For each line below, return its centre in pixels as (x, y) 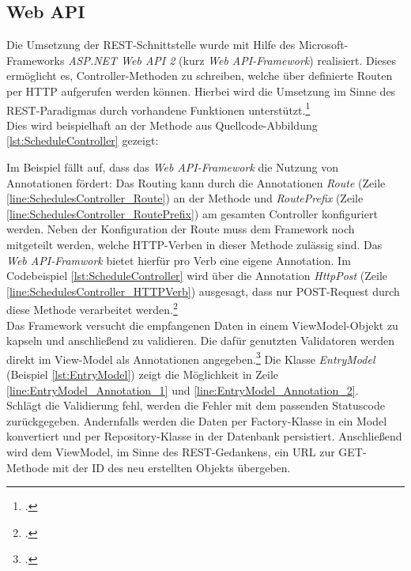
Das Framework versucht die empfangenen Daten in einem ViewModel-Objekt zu (202, 325)
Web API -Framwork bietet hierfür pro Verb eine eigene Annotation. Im (179, 260)
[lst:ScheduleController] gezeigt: (83, 140)
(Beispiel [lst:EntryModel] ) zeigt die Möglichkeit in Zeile (142, 374)
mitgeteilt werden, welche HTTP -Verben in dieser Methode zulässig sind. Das (194, 244)
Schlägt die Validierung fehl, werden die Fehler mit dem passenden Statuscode (196, 405)
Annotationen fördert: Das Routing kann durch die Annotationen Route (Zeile (196, 182)
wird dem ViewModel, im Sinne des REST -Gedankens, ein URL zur (171, 452)
